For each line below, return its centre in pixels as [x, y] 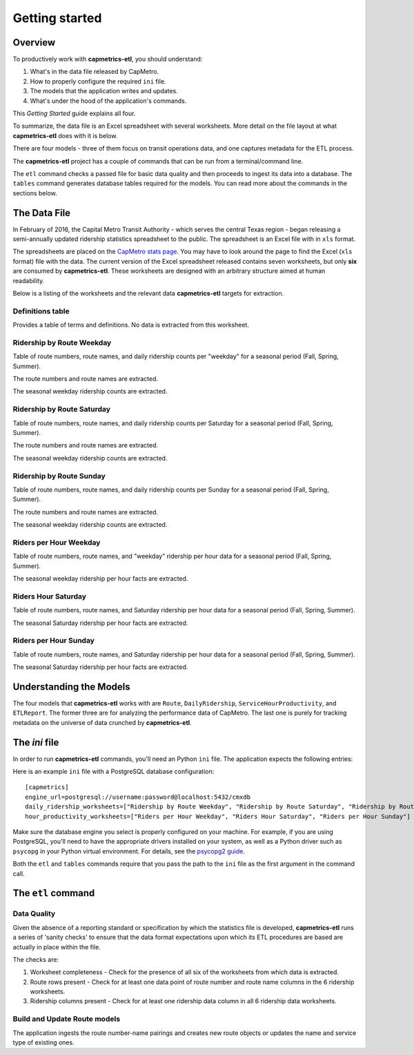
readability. [29, 280]
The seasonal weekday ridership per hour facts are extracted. [100, 579]
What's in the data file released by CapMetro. [94, 72]
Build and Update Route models [67, 1019]
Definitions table [41, 311]
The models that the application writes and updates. [104, 91]
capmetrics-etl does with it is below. [65, 135]
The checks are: [36, 959]
